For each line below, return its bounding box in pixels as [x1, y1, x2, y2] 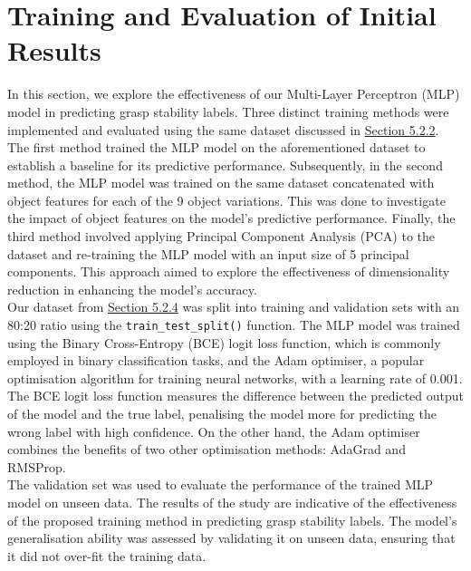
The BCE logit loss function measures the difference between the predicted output [7, 386, 464, 405]
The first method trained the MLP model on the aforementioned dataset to [7, 138, 426, 157]
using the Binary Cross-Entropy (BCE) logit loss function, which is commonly [7, 333, 441, 352]
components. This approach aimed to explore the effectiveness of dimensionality [7, 262, 450, 281]
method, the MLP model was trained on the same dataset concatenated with [7, 173, 435, 192]
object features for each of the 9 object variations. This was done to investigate [7, 190, 446, 209]
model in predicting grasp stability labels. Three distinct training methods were [7, 102, 449, 121]
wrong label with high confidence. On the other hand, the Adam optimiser [7, 421, 420, 440]
